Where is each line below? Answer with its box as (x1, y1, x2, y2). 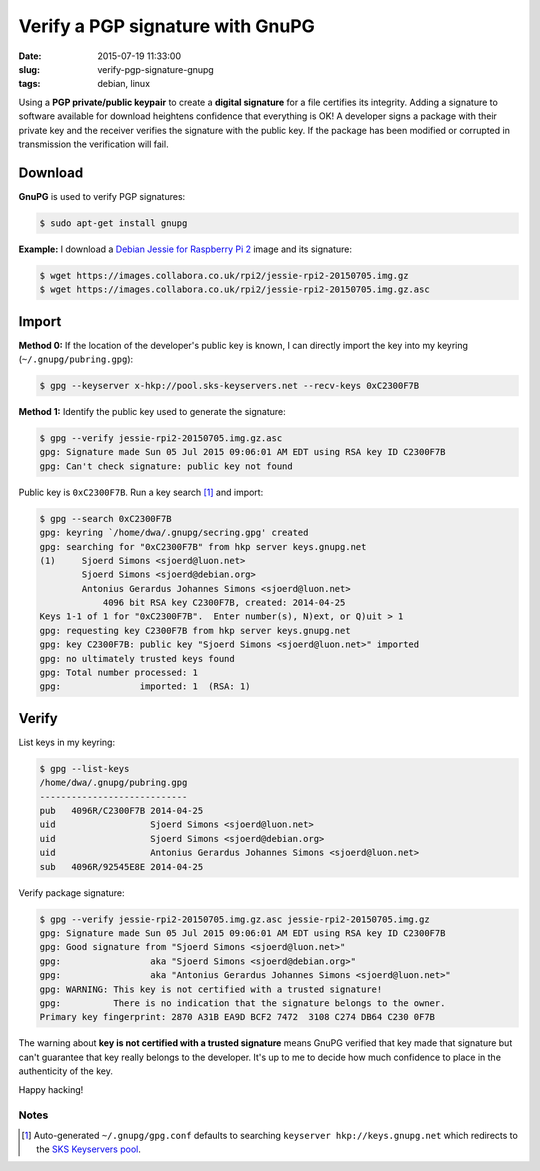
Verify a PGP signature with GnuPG (18, 15, 315, 37)
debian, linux (97, 78, 150, 90)
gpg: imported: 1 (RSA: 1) (39, 681, 251, 692)
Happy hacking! (18, 1083, 84, 1095)
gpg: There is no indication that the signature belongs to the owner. (39, 997, 446, 1009)
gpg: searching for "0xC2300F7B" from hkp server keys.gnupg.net (39, 541, 367, 552)
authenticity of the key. (18, 1065, 114, 1077)
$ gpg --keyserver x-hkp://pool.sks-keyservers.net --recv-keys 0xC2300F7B (39, 380, 420, 392)
